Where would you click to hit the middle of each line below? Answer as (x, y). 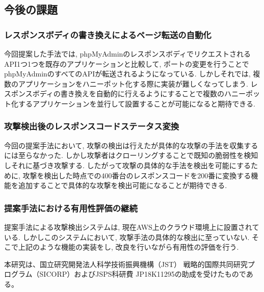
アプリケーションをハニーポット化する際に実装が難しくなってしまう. (133, 83)
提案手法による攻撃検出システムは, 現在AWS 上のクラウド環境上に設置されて (132, 227)
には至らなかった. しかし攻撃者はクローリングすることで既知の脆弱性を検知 (131, 155)
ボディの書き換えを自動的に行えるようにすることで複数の (128, 94)
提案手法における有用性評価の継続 (71, 208)
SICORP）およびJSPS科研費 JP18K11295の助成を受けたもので (143, 274)
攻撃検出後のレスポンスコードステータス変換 (92, 126)
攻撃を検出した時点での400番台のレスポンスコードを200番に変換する (137, 175)
